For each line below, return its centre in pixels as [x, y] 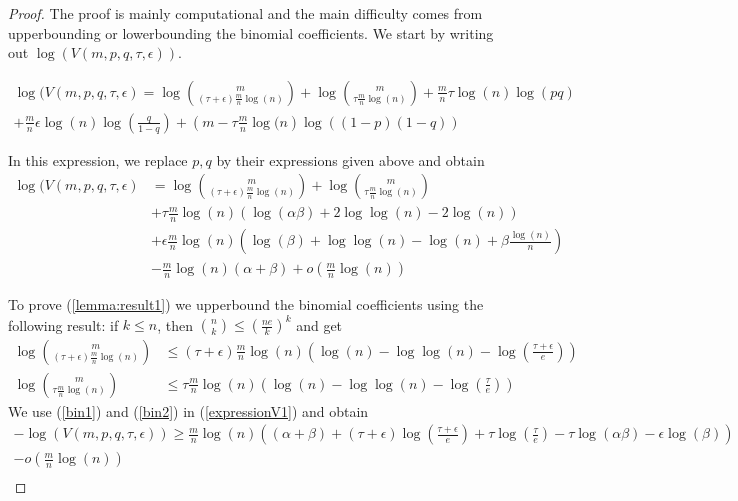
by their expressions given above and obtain [350, 159]
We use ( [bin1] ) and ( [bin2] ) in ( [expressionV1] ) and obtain [188, 410]
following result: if [63, 324]
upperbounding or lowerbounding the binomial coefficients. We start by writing [251, 32]
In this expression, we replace [98, 159]
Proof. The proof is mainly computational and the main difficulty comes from [245, 13]
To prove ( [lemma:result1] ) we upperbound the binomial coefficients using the [246, 304]
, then [175, 324]
